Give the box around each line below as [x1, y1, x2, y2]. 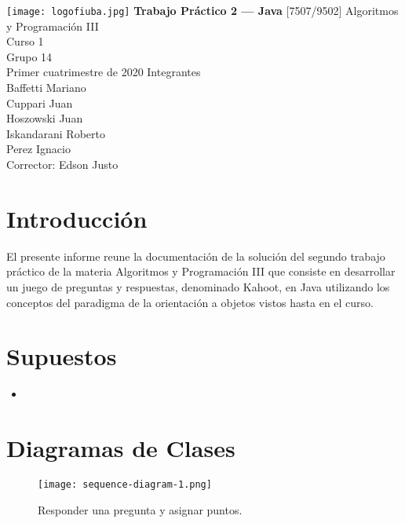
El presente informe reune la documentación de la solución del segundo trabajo [6, 247, 385, 264]
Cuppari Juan [6, 94, 73, 111]
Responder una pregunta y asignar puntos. [38, 501, 243, 518]
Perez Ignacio [6, 141, 71, 157]
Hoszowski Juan [6, 110, 83, 126]
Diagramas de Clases [6, 432, 235, 463]
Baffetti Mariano [6, 79, 86, 96]
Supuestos [6, 340, 117, 372]
